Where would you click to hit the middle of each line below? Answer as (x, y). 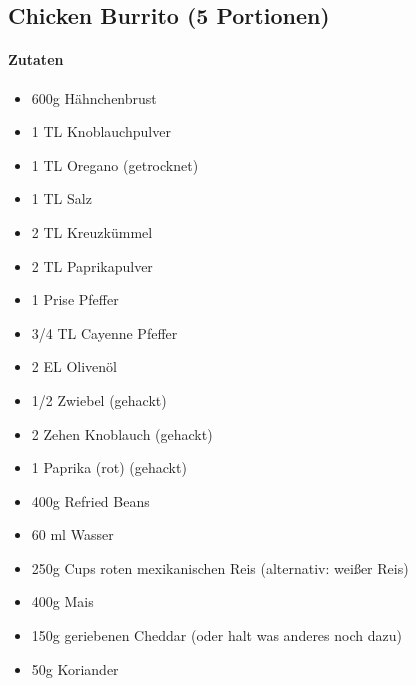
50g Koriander (75, 668)
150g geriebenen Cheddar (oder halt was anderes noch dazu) (216, 635)
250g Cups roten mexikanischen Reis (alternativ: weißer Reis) (220, 567)
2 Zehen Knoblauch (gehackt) (122, 433)
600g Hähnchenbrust (94, 97)
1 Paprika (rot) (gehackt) (109, 467)
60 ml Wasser (72, 534)
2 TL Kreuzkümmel (92, 231)
